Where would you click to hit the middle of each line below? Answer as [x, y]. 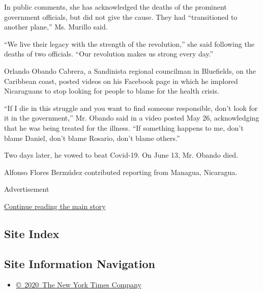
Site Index [32, 233]
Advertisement [27, 189]
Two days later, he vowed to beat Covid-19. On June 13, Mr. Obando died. [121, 155]
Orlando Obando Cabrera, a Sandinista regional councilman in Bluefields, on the [130, 70]
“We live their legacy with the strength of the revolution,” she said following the [129, 43]
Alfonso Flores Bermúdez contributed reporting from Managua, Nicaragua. [121, 172]
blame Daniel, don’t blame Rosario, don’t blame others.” [92, 138]
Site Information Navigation [80, 263]
